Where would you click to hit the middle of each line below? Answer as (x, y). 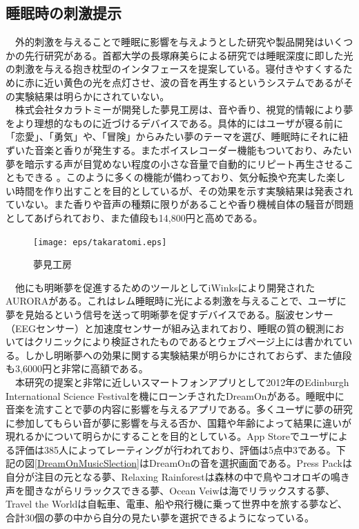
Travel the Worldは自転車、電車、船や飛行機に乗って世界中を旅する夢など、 (176, 504)
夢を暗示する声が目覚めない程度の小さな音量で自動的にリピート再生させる (175, 163)
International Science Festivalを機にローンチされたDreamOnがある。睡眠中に (175, 395)
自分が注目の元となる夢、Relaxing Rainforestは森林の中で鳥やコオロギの (168, 477)
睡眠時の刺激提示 (64, 13)
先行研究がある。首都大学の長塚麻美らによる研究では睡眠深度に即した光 (189, 55)
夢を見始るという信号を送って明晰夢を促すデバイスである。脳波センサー (169, 314)
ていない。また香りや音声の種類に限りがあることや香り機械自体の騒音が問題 (179, 204)
